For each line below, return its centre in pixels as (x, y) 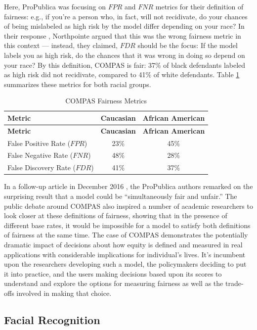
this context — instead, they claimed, (61, 45)
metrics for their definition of (199, 6)
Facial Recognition (52, 319)
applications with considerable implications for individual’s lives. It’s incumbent (125, 254)
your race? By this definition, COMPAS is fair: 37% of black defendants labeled (125, 65)
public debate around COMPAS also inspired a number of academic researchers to (128, 206)
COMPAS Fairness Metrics (106, 101)
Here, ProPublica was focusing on (55, 6)
